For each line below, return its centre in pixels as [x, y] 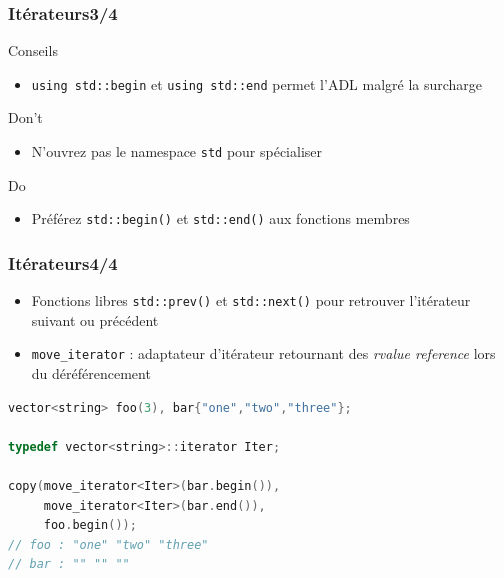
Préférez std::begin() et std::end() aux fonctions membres [220, 218]
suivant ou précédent [95, 319]
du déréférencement [91, 373]
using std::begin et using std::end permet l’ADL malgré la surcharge [257, 83]
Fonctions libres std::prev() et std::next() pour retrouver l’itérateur [251, 300]
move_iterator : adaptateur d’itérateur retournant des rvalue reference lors [263, 353]
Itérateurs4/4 [63, 262]
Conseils [33, 50]
